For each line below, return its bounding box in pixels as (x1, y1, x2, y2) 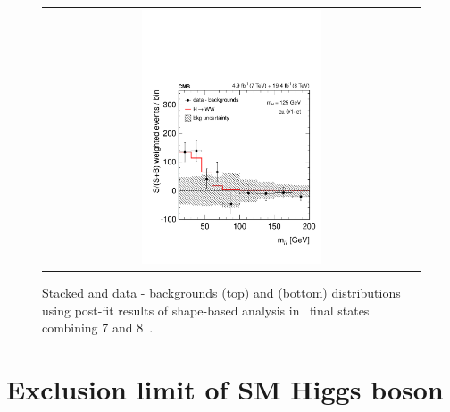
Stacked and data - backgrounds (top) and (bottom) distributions (42, 283, 401, 302)
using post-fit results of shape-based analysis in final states (42, 300, 370, 319)
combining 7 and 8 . (42, 318, 154, 337)
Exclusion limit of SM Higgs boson (6, 371, 444, 408)
